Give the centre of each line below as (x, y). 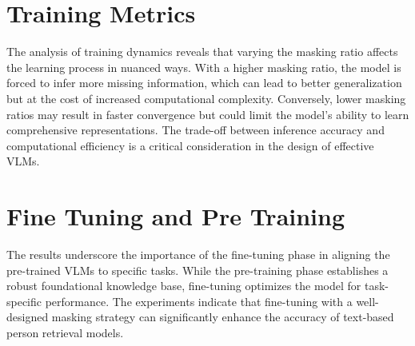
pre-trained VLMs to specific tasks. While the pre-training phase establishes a (198, 270)
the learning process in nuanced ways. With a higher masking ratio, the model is (204, 67)
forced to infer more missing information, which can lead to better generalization (204, 83)
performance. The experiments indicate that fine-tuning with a (199, 301)
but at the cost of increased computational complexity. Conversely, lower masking (206, 98)
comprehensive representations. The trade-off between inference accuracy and (196, 130)
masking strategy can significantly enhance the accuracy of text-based (223, 317)
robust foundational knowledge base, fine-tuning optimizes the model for (184, 286)
